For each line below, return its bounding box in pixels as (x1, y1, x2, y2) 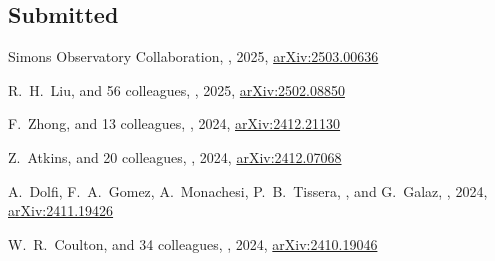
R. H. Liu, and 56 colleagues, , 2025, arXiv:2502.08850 (8, 79, 345, 100)
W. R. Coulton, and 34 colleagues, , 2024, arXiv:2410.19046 (8, 233, 378, 254)
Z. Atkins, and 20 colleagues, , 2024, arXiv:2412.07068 (8, 146, 342, 167)
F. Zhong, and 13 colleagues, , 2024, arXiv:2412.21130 (8, 113, 341, 134)
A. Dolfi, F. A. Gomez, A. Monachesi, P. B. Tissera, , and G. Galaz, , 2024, (8, 180, 488, 201)
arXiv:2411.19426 (8, 200, 114, 221)
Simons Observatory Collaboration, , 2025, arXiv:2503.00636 (8, 46, 379, 67)
